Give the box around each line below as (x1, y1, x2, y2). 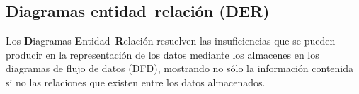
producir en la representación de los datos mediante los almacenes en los (6, 47, 319, 61)
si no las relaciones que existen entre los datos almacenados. (6, 74, 266, 89)
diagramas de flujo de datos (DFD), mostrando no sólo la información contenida (6, 61, 354, 76)
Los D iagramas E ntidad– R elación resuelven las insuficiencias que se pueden (6, 33, 336, 48)
